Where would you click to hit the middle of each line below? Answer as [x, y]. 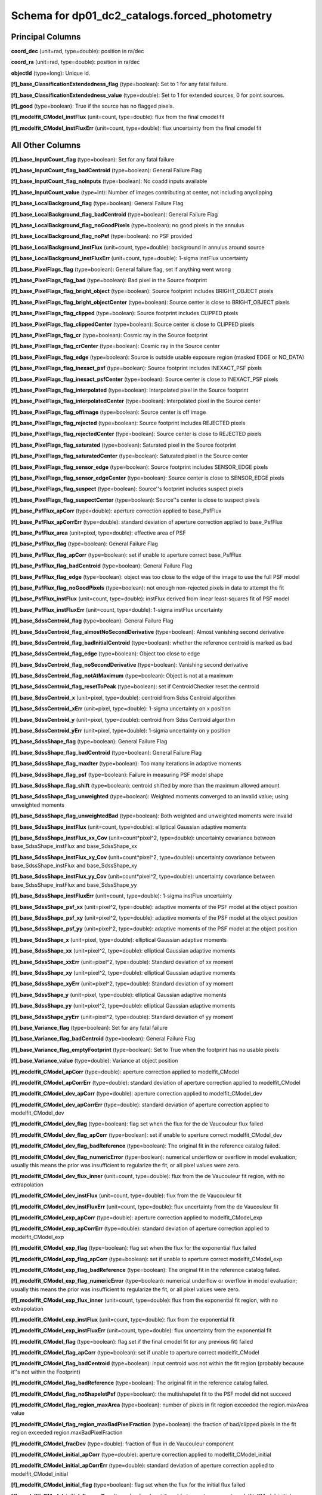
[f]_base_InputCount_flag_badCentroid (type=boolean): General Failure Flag [106, 170]
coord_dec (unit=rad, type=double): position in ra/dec [78, 51]
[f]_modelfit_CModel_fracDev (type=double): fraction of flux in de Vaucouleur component [123, 1444]
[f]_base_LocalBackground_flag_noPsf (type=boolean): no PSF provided [102, 236]
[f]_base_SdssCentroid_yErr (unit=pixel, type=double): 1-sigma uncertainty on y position [121, 731]
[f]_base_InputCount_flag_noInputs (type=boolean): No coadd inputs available [109, 181]
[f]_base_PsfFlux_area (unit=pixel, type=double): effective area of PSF [98, 533]
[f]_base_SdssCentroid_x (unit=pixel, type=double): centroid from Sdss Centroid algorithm [123, 697]
